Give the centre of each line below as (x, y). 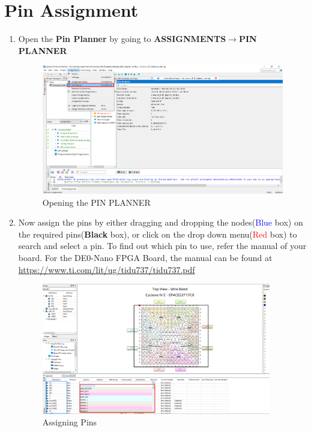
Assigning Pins (70, 422)
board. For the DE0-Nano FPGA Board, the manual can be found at (145, 258)
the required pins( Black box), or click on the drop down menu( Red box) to (158, 234)
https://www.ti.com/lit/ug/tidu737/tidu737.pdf (107, 269)
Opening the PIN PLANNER (96, 202)
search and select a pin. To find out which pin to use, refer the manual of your (162, 246)
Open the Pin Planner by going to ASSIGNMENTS (122, 39)
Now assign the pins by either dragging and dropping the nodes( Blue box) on (161, 222)
